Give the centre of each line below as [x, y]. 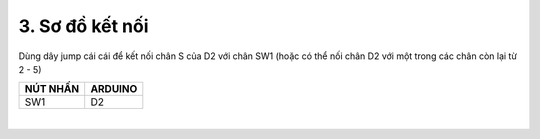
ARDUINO [114, 89]
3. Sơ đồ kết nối [83, 26]
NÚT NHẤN [52, 89]
